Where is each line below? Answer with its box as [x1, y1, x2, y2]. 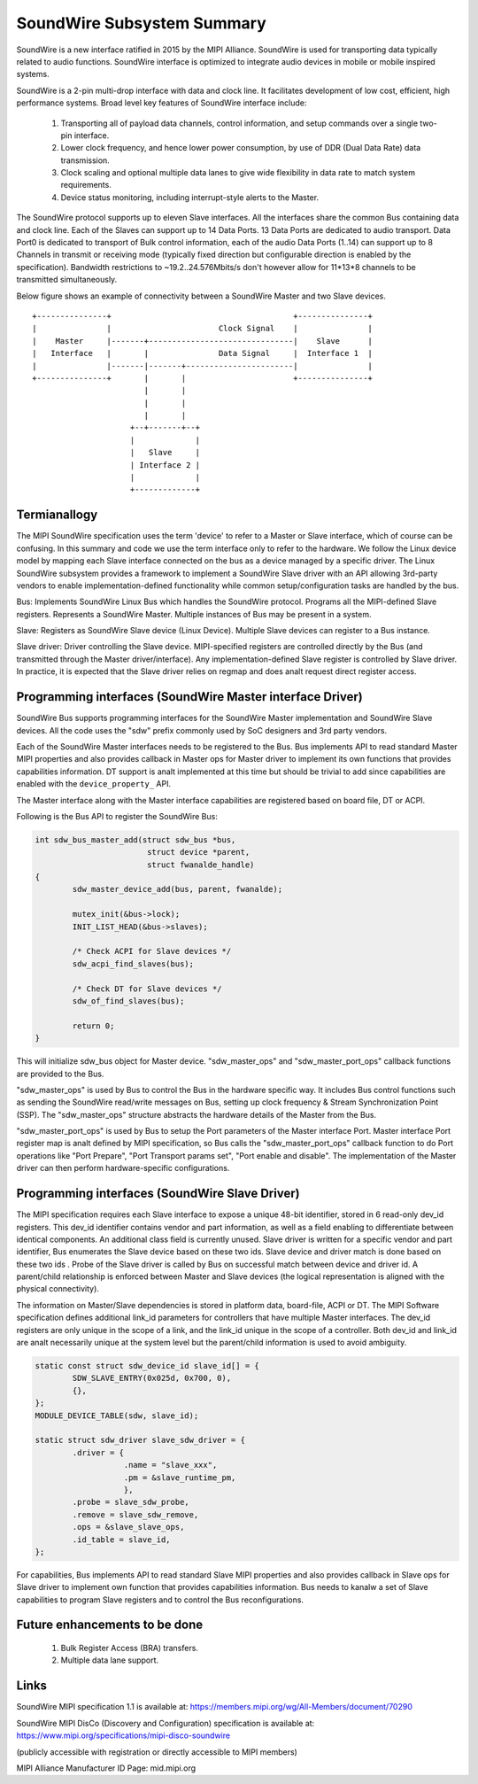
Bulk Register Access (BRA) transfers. [60, 1643, 199, 1654]
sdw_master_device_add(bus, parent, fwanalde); [72, 884, 283, 895]
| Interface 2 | [129, 460, 201, 469]
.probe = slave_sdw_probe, [72, 1497, 189, 1508]
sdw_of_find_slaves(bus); [72, 996, 185, 1005]
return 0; [72, 1020, 115, 1031]
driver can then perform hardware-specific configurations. [16, 1163, 230, 1174]
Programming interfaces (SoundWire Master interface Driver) [16, 689, 363, 704]
